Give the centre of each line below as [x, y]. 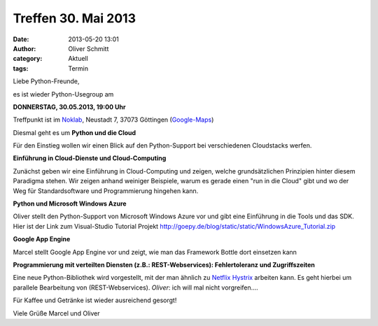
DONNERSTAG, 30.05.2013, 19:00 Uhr [69, 107]
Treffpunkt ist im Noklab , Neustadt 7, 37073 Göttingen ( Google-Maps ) [113, 120]
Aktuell [78, 59]
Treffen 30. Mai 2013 [75, 18]
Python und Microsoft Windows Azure [70, 204]
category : [28, 59]
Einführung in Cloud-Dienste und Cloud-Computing [90, 158]
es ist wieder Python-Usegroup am [63, 94]
